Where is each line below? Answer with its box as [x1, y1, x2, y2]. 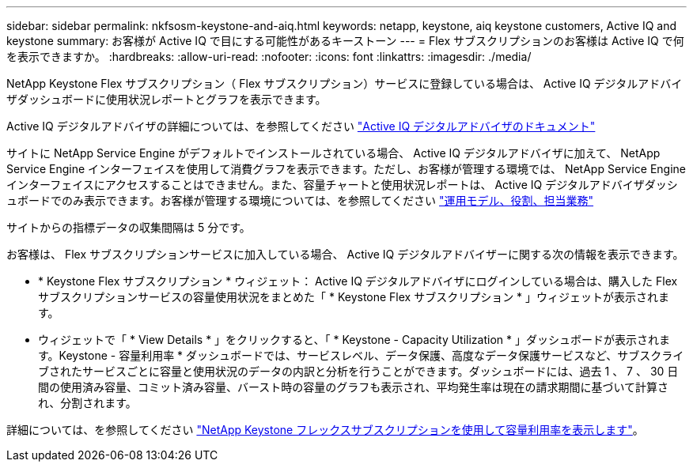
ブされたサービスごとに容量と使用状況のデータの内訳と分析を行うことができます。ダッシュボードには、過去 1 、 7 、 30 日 [38, 364, 679, 378]
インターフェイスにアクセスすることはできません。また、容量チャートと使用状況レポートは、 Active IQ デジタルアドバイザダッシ [6, 178, 678, 191]
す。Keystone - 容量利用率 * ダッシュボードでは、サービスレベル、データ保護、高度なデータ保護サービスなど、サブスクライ [38, 349, 684, 362]
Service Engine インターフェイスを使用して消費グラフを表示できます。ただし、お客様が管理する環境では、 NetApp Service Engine [6, 162, 686, 175]
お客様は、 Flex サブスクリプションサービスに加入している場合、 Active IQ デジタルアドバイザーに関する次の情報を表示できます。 [6, 247, 684, 261]
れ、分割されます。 [38, 396, 137, 409]
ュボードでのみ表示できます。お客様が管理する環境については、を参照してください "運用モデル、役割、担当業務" [6, 194, 594, 207]
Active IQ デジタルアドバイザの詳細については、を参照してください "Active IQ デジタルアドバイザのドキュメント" [6, 119, 596, 133]
